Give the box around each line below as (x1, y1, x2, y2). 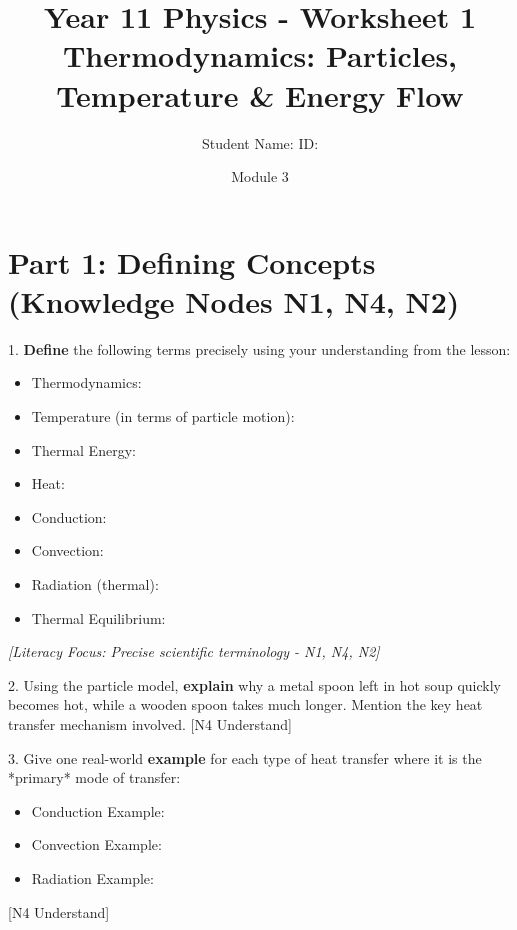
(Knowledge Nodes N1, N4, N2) (8, 280, 460, 321)
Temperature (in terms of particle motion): (31, 406, 295, 426)
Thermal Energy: (31, 439, 136, 460)
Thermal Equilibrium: (31, 607, 166, 628)
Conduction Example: (31, 800, 165, 821)
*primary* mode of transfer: (8, 767, 181, 788)
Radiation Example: (31, 867, 154, 888)
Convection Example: (31, 834, 162, 855)
